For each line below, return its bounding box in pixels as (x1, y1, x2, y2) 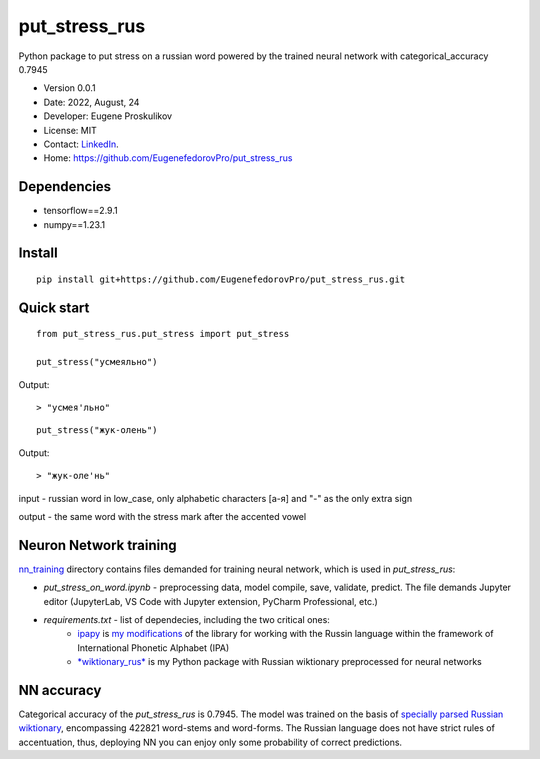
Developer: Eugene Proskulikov (43, 110, 173, 122)
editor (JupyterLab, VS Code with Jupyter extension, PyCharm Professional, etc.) (43, 595, 379, 607)
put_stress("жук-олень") (36, 425, 158, 436)
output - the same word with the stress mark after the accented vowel (18, 510, 307, 522)
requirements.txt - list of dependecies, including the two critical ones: (43, 613, 330, 625)
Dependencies (18, 178, 112, 195)
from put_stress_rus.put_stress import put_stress (36, 328, 290, 340)
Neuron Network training (18, 536, 177, 554)
